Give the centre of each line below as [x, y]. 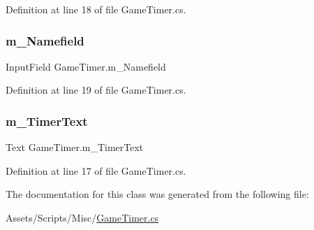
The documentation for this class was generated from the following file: [157, 194]
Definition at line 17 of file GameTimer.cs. [96, 170]
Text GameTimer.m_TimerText [75, 147]
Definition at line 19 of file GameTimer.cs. [96, 90]
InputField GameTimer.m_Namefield [86, 66]
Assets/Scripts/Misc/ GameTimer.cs [82, 217]
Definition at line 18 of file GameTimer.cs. [96, 9]
